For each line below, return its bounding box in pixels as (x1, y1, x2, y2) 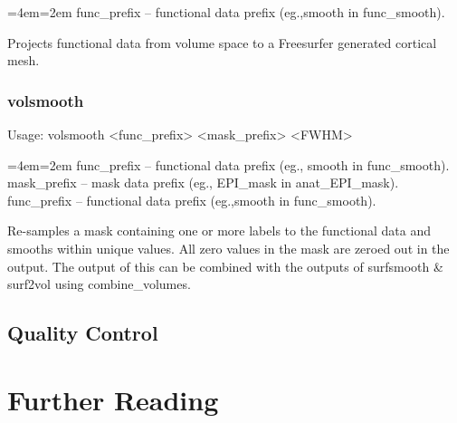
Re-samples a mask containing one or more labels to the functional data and (7, 221, 432, 240)
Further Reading (7, 380, 219, 418)
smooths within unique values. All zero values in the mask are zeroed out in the (7, 238, 450, 257)
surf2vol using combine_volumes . (7, 274, 191, 293)
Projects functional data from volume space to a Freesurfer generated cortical (7, 33, 437, 52)
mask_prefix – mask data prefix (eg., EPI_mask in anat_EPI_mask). (7, 173, 399, 192)
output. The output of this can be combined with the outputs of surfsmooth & (7, 256, 443, 275)
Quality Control (7, 319, 158, 347)
